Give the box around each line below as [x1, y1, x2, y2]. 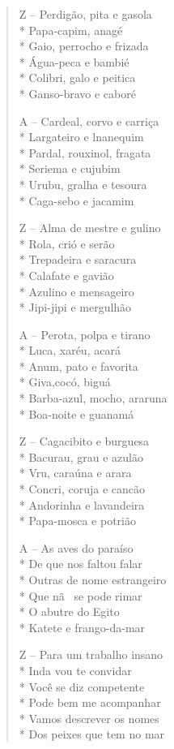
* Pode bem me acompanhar [19, 694, 161, 711]
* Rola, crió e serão [19, 235, 115, 252]
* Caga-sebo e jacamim [19, 192, 134, 209]
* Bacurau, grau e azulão [19, 448, 143, 465]
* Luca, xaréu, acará [19, 342, 121, 359]
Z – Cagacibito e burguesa [19, 433, 150, 450]
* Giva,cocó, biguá [19, 373, 111, 390]
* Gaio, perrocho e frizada [19, 37, 149, 54]
